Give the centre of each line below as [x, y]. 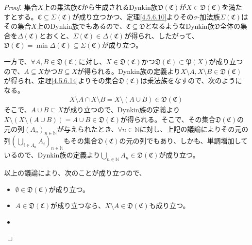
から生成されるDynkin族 [119, 7]
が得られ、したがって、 [161, 35]
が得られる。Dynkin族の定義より [129, 71]
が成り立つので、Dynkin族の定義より [122, 110]
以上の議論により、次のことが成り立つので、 [75, 172]
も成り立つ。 [169, 205]
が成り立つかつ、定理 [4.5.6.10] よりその [133, 16]
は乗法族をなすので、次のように [191, 80]
